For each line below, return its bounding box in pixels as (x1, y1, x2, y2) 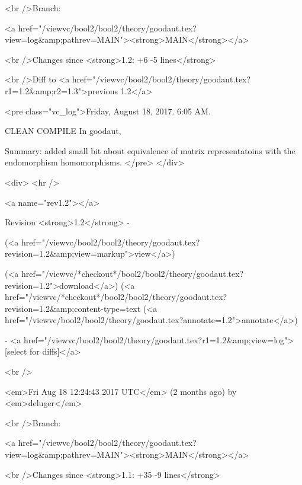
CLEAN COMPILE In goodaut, (5, 125, 121, 137)
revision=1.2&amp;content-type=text (5, 302, 141, 314)
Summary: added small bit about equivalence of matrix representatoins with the (5, 144, 295, 157)
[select (5, 345, 27, 358)
